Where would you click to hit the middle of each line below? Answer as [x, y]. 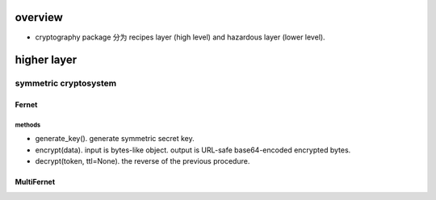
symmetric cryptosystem [66, 83]
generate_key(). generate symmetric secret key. [115, 139]
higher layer [46, 60]
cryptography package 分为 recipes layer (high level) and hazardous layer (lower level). [180, 37]
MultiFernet [35, 182]
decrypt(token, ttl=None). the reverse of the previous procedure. [143, 161]
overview [39, 17]
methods [27, 125]
